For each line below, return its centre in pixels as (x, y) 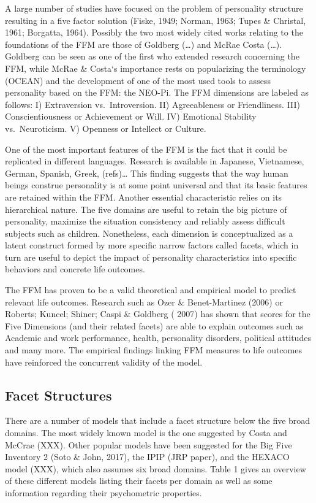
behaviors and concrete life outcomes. (75, 269)
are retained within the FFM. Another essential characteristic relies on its (144, 197)
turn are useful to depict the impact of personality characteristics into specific (151, 257)
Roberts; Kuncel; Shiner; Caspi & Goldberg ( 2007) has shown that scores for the (158, 314)
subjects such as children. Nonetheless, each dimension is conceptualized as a (149, 233)
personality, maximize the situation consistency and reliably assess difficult (145, 221)
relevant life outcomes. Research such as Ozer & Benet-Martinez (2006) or (144, 301)
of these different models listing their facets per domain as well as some (139, 481)
